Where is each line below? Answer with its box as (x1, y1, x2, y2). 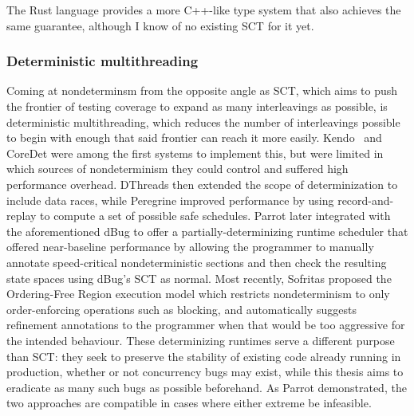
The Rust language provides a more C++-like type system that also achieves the (6, 2, 401, 18)
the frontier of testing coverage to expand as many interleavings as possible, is (6, 98, 388, 114)
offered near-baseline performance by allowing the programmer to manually (6, 238, 374, 255)
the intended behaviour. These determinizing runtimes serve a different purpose (6, 332, 395, 348)
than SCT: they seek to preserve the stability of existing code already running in (6, 347, 401, 364)
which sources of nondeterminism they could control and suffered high (6, 160, 349, 177)
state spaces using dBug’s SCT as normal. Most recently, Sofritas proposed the (6, 269, 392, 286)
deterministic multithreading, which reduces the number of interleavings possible (6, 113, 400, 130)
